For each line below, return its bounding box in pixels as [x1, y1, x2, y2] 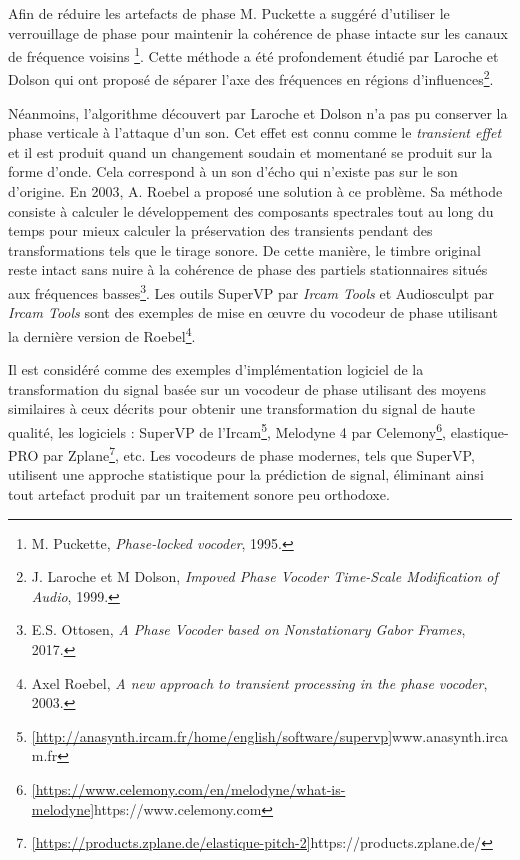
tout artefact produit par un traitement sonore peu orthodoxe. [8, 484, 390, 504]
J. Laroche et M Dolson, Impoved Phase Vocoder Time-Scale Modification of [31, 566, 498, 587]
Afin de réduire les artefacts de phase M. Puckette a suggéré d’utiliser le [8, 3, 450, 23]
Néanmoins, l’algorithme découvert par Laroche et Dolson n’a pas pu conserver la [8, 102, 508, 123]
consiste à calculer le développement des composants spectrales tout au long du [8, 200, 494, 221]
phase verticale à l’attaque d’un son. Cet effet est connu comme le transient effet [8, 122, 502, 143]
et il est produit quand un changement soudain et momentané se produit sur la [8, 141, 493, 162]
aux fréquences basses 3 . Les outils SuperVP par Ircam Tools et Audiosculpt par [8, 280, 494, 303]
